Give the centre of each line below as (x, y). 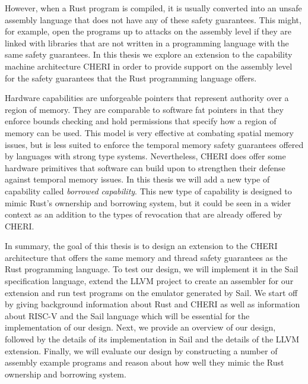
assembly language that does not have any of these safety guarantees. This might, (153, 19)
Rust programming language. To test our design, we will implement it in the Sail (152, 269)
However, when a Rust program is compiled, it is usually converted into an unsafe (153, 8)
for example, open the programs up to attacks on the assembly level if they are (148, 31)
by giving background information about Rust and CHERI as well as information (153, 304)
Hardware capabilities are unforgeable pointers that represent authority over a (147, 98)
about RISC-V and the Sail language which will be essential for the (127, 315)
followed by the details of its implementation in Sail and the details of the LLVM (152, 339)
